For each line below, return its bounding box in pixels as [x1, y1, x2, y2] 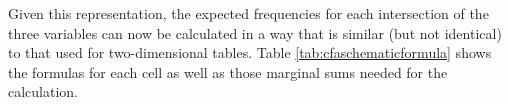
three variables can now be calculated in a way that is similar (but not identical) [8, 22, 502, 43]
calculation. [8, 81, 79, 102]
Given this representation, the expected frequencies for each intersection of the [8, 3, 489, 23]
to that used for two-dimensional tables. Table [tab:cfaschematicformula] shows [8, 42, 492, 63]
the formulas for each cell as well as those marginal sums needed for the [8, 61, 448, 82]
